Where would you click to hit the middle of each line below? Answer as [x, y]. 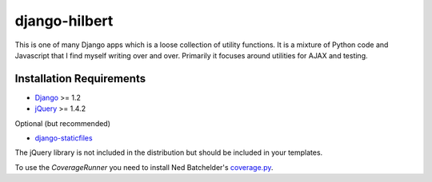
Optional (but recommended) [63, 123]
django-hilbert [64, 21]
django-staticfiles [64, 138]
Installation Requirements [80, 79]
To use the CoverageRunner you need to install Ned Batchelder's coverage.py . [144, 167]
